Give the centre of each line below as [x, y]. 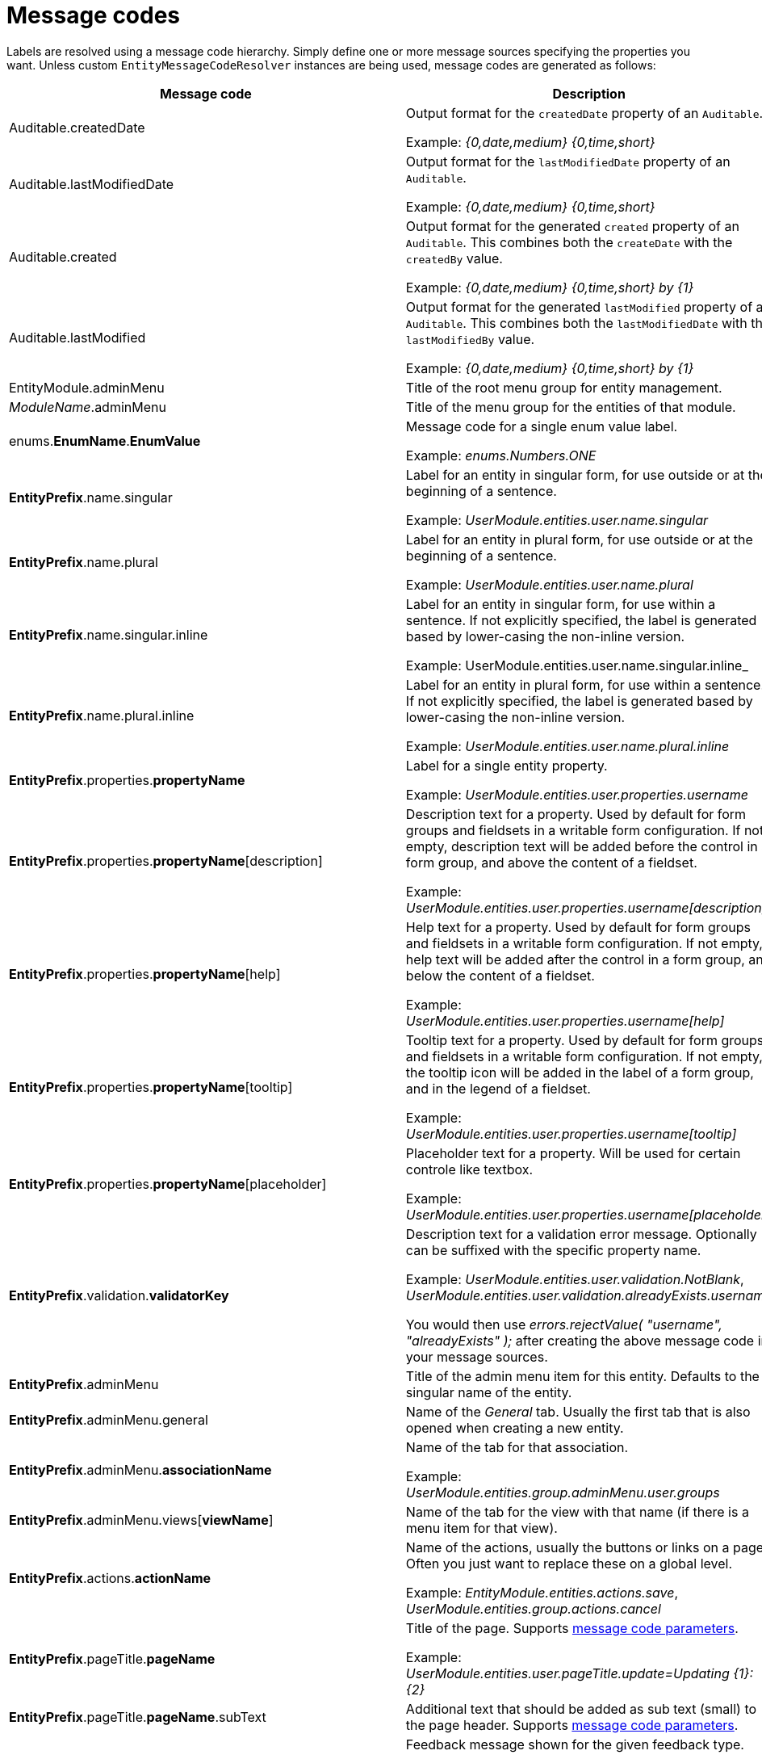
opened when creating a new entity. [515, 1427]
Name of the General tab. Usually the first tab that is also [578, 1411]
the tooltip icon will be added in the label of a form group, [580, 1072]
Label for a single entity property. [507, 765]
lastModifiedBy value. [470, 339]
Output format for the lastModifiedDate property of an [568, 161]
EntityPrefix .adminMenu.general [109, 1419]
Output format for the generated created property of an [572, 226]
